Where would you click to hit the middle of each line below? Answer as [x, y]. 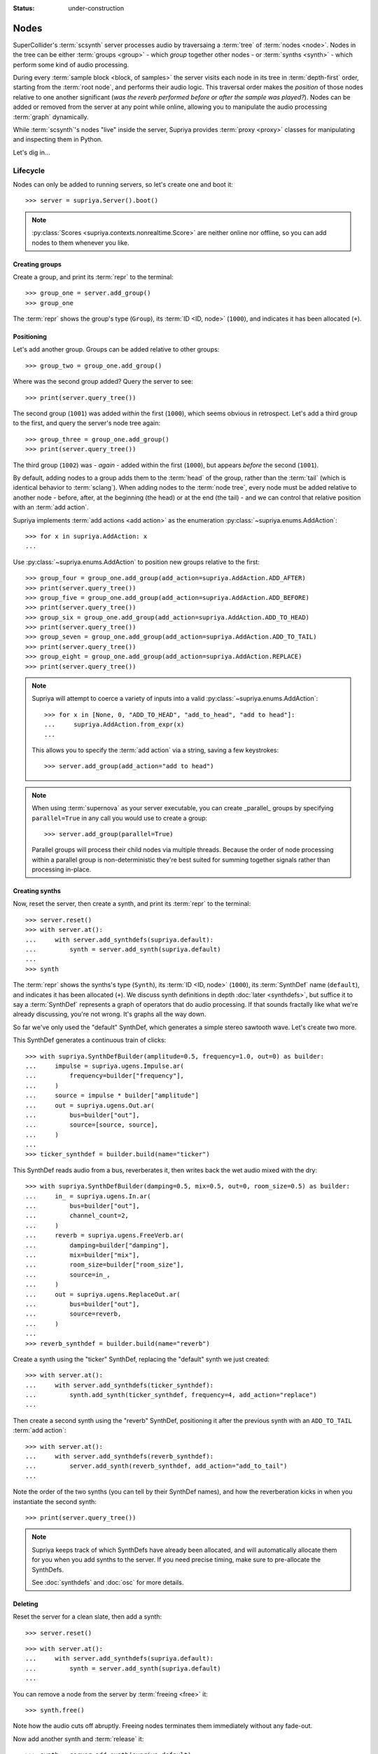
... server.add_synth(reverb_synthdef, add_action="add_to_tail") [156, 1466]
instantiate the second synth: [55, 1501]
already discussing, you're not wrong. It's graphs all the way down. [110, 1015]
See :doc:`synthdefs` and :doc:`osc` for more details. [108, 1582]
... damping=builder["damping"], [97, 1245]
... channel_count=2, [77, 1216]
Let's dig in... [31, 152]
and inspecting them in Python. [58, 140]
